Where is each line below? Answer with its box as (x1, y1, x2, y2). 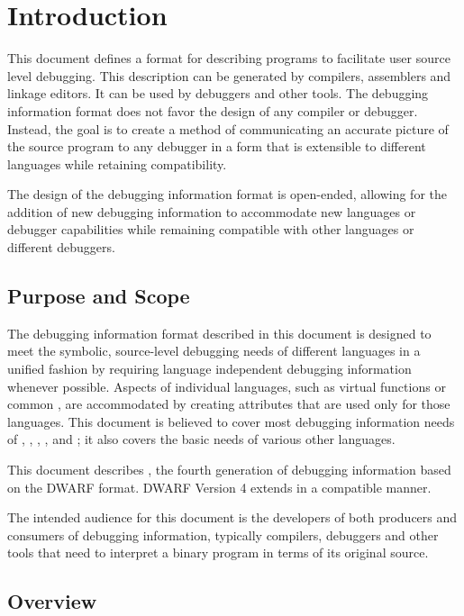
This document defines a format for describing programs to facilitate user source (7, 49, 450, 68)
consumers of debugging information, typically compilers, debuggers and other (7, 525, 439, 544)
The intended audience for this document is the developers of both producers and (7, 508, 458, 527)
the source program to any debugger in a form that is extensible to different (7, 137, 426, 156)
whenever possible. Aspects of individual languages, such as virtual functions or (7, 376, 446, 395)
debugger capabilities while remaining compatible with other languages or (7, 220, 414, 239)
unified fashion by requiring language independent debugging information (7, 359, 412, 378)
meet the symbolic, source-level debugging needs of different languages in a (7, 341, 421, 360)
